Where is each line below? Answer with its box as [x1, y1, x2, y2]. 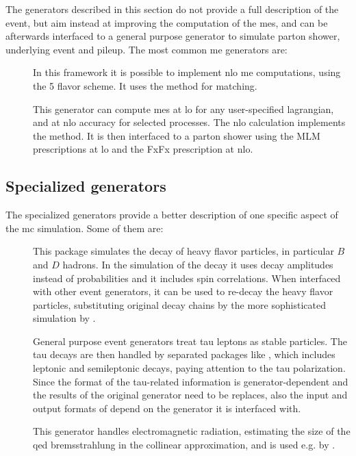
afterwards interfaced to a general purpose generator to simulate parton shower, [5, 29, 340, 43]
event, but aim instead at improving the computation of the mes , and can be [5, 15, 328, 29]
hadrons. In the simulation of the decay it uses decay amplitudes [62, 257, 333, 271]
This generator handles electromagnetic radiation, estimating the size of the [33, 424, 351, 438]
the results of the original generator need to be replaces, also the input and [33, 388, 348, 402]
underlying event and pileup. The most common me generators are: [5, 42, 288, 56]
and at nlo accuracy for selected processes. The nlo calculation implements [33, 115, 346, 129]
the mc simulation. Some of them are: [5, 220, 164, 235]
